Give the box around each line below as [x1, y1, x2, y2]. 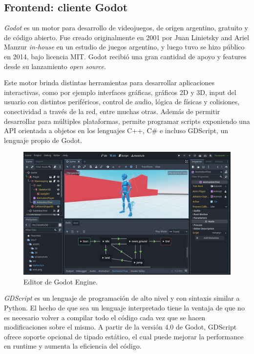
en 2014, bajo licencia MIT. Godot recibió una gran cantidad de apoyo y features [4, 51, 247, 61]
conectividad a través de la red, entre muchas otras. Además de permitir [4, 106, 220, 116]
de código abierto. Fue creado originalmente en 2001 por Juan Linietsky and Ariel [4, 32, 249, 42]
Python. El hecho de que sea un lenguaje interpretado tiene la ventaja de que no [4, 303, 245, 313]
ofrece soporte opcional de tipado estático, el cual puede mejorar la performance [4, 331, 244, 341]
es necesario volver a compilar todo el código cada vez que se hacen [4, 312, 206, 322]
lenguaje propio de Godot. [4, 135, 83, 145]
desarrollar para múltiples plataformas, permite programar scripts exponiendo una [4, 116, 250, 126]
